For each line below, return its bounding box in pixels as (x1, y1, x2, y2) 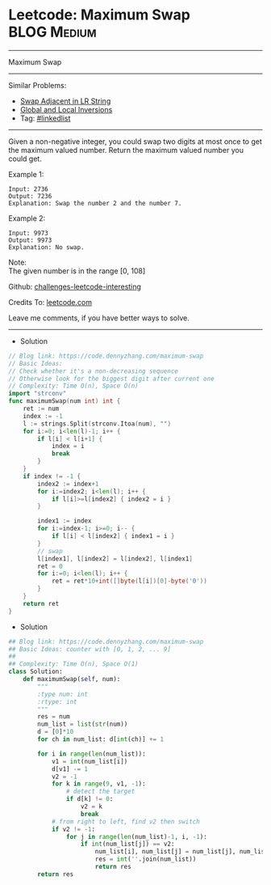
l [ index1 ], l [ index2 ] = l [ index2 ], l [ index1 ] (37, 554, 194, 563)
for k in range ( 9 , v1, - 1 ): (51, 780, 147, 788)
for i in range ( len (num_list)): (37, 750, 147, 758)
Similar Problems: (8, 80, 67, 90)
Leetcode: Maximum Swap (8, 6, 191, 24)
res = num (37, 713, 70, 721)
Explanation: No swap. (8, 243, 85, 252)
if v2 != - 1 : (51, 825, 95, 833)
